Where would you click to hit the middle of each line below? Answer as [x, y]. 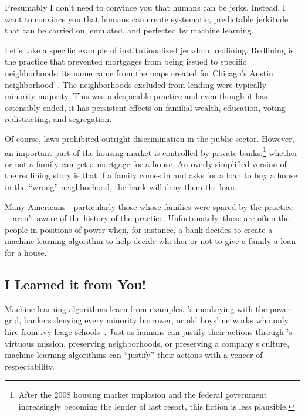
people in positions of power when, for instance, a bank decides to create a [139, 229]
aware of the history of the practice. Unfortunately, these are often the [163, 218]
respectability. [30, 366]
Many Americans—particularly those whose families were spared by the [133, 206]
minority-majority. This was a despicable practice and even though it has [136, 96]
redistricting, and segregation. [58, 119]
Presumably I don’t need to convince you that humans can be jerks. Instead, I [145, 7]
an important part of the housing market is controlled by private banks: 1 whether [151, 151]
